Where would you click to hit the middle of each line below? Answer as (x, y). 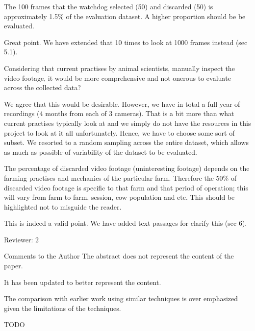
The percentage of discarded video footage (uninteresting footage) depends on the (127, 168)
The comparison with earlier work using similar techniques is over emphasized (121, 298)
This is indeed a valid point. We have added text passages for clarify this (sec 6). (126, 223)
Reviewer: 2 (21, 239)
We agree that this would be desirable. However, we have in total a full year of (122, 104)
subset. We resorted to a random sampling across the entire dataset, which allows (126, 142)
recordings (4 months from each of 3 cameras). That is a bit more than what (119, 113)
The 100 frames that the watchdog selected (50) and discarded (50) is (109, 6)
